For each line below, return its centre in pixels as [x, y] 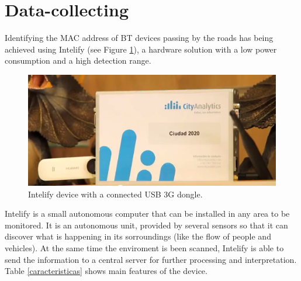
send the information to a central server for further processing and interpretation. [151, 259]
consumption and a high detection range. [78, 60]
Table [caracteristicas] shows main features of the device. [106, 271]
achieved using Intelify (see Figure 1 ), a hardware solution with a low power [141, 49]
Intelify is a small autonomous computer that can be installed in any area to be [147, 214]
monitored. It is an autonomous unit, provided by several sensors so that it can [146, 225]
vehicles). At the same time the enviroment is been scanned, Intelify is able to [144, 247]
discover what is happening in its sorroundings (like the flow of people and [138, 236]
